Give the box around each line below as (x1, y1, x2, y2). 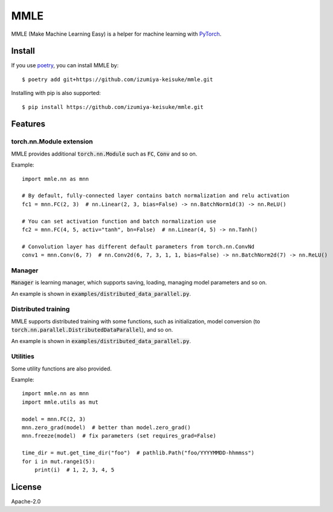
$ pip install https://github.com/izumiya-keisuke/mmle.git (22, 103, 204, 110)
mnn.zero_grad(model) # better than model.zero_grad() (22, 424, 191, 431)
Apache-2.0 (11, 497, 41, 505)
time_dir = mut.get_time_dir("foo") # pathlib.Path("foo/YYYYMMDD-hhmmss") (22, 450, 255, 456)
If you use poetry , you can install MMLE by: (11, 62, 119, 69)
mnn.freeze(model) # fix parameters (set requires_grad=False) (22, 433, 217, 439)
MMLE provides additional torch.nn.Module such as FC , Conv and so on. (11, 150, 198, 157)
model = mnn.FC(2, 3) (22, 415, 86, 422)
